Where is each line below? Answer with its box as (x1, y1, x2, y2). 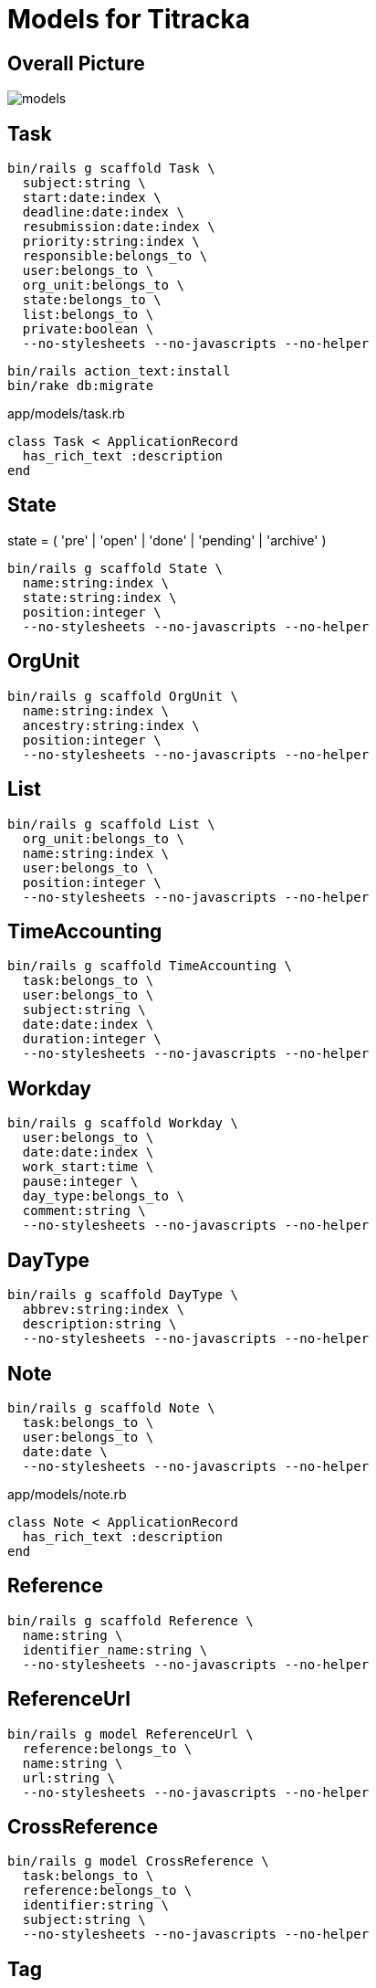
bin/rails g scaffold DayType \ (7, 1287, 238, 1303)
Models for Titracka (7, 4, 251, 35)
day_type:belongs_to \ (22, 1189, 184, 1204)
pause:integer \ (22, 1174, 139, 1190)
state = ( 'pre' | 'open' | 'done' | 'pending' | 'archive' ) (7, 532, 327, 548)
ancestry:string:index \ (22, 717, 200, 733)
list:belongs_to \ (22, 307, 154, 323)
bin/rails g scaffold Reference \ (7, 1613, 254, 1628)
